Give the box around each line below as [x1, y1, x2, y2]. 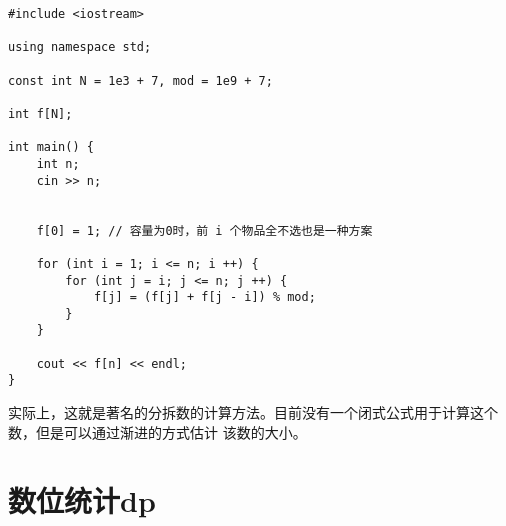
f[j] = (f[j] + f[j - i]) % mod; [93, 290, 316, 305]
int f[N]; [8, 106, 73, 121]
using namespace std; [8, 40, 152, 55]
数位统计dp [8, 480, 156, 521]
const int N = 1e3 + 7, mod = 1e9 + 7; [8, 73, 273, 88]
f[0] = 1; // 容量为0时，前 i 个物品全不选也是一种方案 [36, 223, 373, 238]
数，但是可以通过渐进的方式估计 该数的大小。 [8, 421, 307, 442]
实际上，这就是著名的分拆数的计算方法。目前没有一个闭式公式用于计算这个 [8, 402, 498, 423]
